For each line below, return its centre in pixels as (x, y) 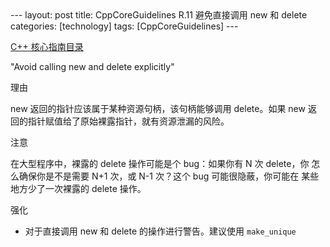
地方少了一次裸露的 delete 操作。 (78, 188)
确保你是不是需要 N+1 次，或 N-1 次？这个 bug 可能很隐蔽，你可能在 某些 (169, 176)
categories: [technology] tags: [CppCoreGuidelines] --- (124, 26)
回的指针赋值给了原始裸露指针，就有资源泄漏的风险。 (120, 121)
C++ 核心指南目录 (47, 46)
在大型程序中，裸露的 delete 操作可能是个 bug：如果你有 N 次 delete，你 (160, 163)
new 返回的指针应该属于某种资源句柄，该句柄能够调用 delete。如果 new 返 (163, 108)
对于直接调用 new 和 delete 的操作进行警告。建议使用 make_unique (160, 231)
